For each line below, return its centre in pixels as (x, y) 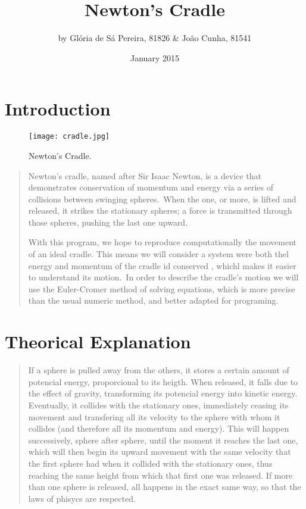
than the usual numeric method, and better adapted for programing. (153, 300)
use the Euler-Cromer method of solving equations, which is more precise (162, 288)
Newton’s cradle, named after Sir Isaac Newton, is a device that (145, 175)
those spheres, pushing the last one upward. (108, 222)
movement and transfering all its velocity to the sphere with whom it (154, 416)
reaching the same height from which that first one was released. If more (160, 475)
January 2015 (155, 57)
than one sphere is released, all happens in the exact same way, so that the (165, 487)
